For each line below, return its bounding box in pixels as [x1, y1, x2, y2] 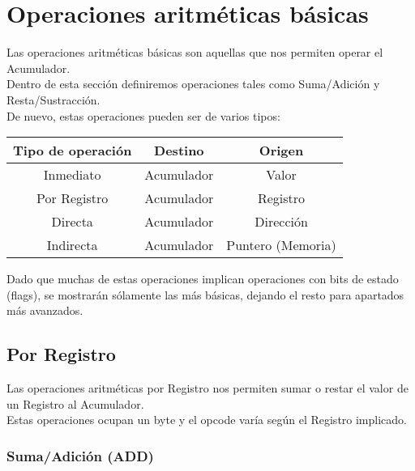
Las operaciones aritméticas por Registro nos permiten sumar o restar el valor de [6, 380, 409, 397]
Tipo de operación [13, 141, 132, 160]
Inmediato [43, 165, 101, 185]
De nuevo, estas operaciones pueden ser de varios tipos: [6, 107, 280, 124]
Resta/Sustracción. [6, 91, 101, 108]
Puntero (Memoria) [226, 235, 336, 255]
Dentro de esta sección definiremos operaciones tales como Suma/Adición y [6, 75, 380, 92]
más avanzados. [6, 302, 83, 319]
